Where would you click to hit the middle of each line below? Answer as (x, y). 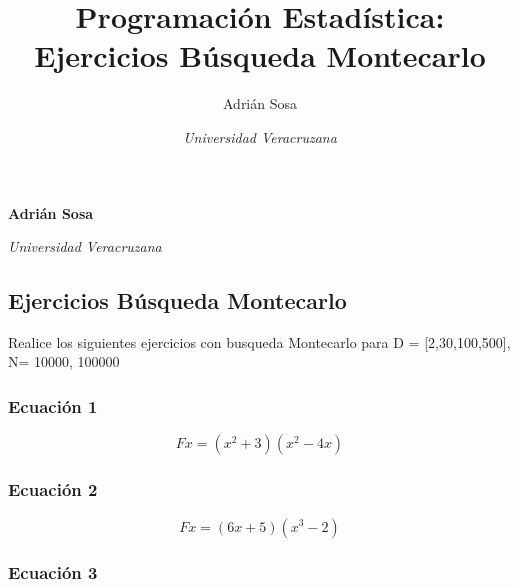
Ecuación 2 (53, 489)
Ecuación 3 (53, 572)
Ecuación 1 (53, 406)
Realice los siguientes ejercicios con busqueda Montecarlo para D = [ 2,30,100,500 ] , (259, 341)
